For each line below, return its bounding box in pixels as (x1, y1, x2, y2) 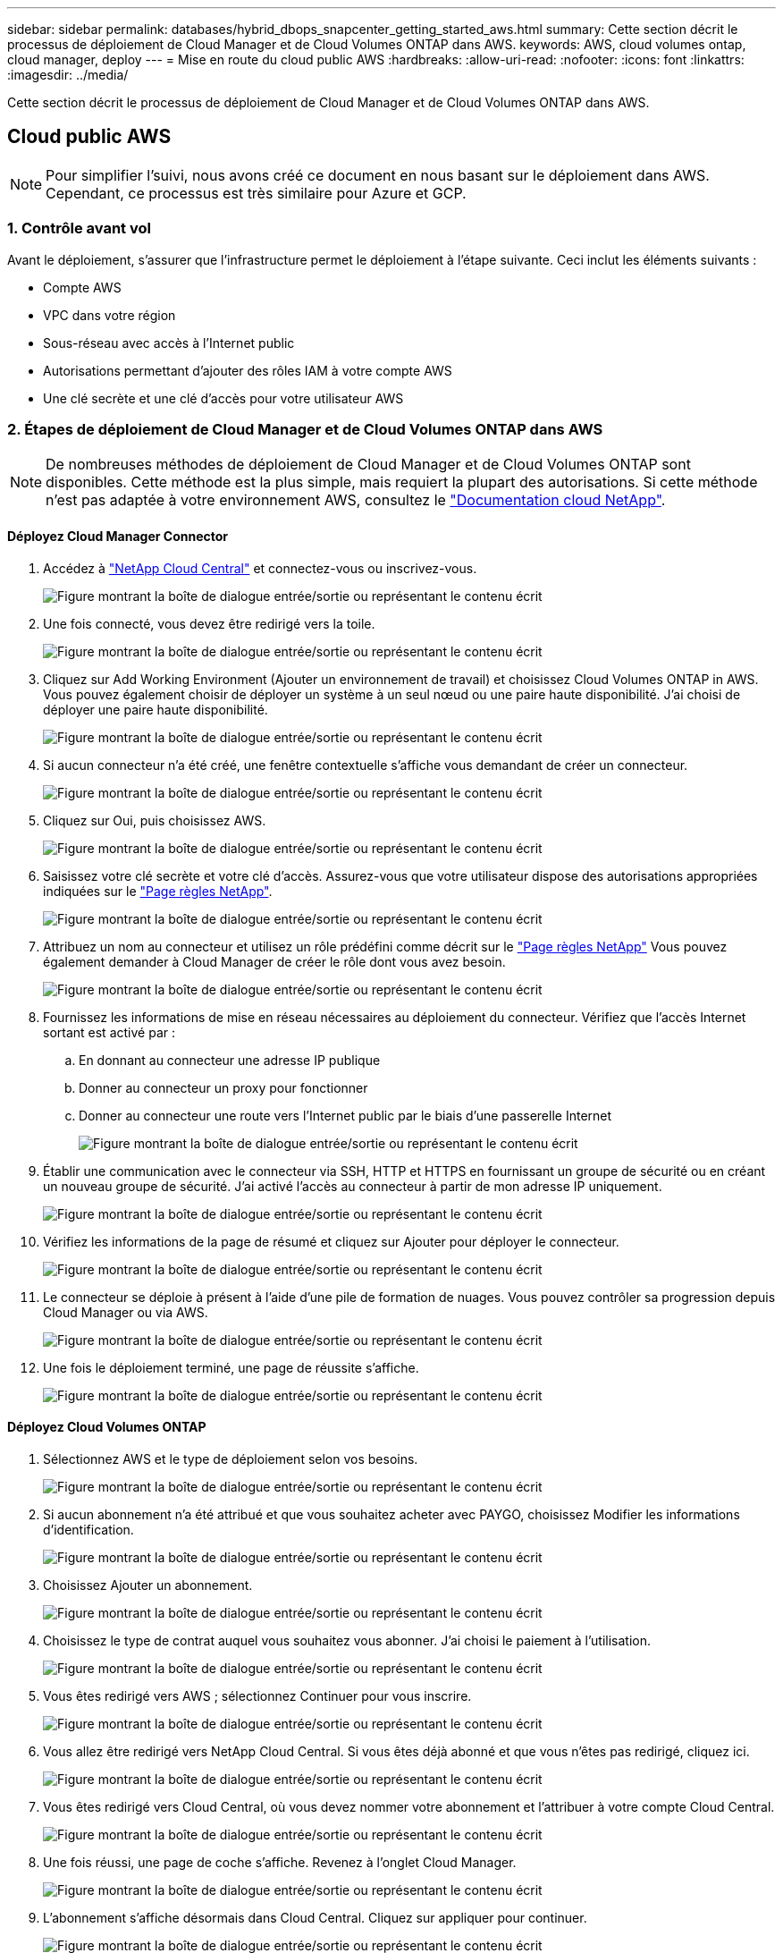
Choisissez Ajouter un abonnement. (43, 1577, 253, 1593)
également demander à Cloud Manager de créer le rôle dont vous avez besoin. (43, 953, 506, 969)
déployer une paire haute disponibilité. (43, 701, 268, 717)
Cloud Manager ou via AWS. (43, 1304, 208, 1320)
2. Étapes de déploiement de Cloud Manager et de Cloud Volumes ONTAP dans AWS (7, 419, 603, 438)
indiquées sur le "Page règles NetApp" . (43, 883, 273, 899)
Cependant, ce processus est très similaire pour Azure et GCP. (46, 183, 467, 202)
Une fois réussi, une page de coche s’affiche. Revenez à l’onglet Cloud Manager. (43, 1854, 517, 1870)
